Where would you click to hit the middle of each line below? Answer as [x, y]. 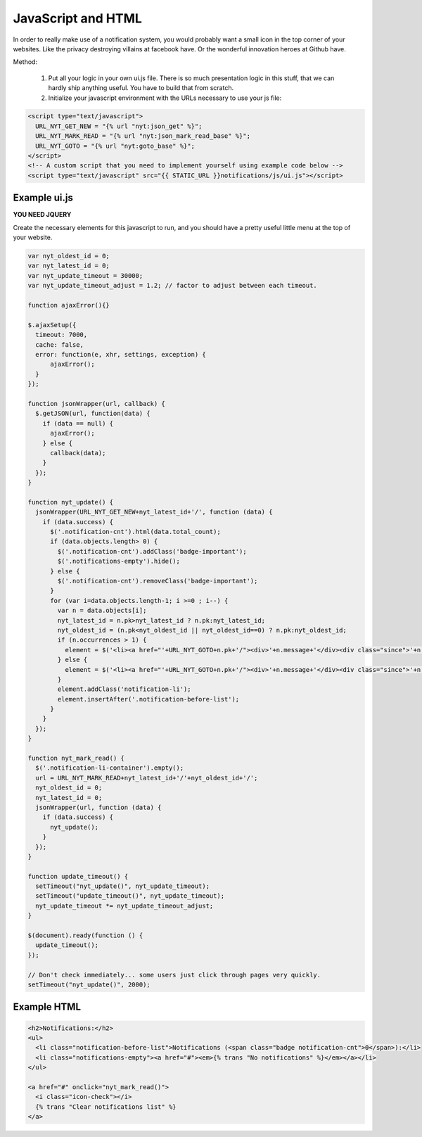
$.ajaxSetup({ [52, 325]
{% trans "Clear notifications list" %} [106, 1107]
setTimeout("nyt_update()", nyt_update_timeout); [123, 886]
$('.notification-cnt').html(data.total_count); [135, 532]
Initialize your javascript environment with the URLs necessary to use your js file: [165, 98]
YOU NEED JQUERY [42, 215]
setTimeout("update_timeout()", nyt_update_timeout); [130, 896]
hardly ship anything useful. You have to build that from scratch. [141, 88]
